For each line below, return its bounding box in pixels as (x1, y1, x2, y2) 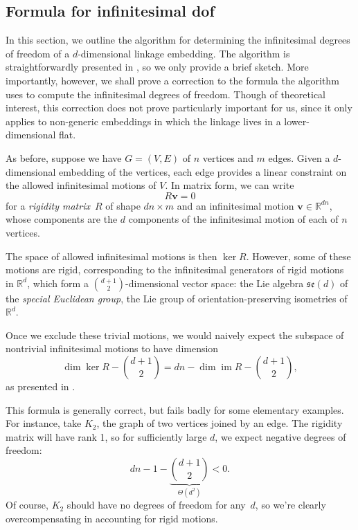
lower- (284, 113, 310, 128)
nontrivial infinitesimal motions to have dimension (6, 341, 219, 356)
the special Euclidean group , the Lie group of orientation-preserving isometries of (6, 291, 348, 305)
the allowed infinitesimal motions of (6, 178, 156, 192)
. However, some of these (246, 248, 351, 263)
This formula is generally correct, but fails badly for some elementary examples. (6, 402, 344, 417)
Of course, (6, 497, 48, 512)
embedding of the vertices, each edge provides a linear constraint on (59, 164, 347, 179)
